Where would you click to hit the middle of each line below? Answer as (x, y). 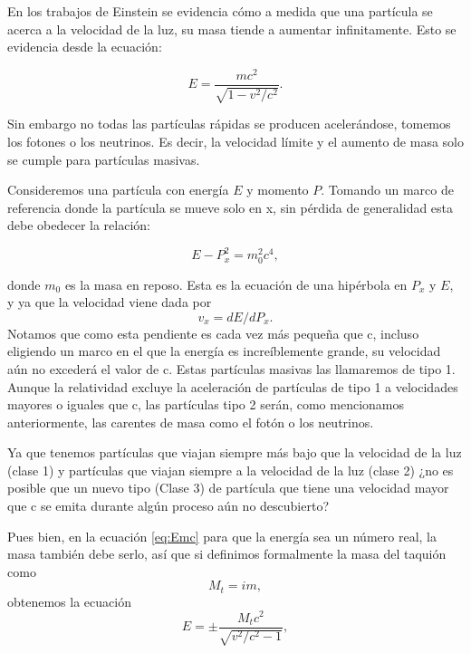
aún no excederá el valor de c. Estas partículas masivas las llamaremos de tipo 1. (231, 368)
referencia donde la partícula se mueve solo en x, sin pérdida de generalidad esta (231, 207)
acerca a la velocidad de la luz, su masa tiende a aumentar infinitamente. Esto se (232, 29)
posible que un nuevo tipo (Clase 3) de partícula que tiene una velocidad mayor (228, 488)
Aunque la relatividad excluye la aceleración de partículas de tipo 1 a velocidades (233, 386)
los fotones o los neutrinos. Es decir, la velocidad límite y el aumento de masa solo (235, 141)
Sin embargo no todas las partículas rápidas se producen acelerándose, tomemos (229, 124)
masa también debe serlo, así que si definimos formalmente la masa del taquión (227, 554)
